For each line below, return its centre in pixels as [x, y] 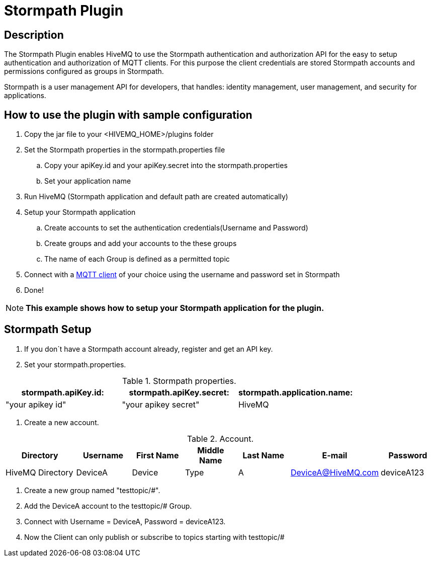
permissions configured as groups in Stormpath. [84, 71]
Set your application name [88, 181]
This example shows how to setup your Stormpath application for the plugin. [175, 308]
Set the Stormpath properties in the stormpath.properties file [125, 150]
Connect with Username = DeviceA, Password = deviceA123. [125, 521]
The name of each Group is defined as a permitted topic [137, 259]
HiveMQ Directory [39, 472]
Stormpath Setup [48, 330]
